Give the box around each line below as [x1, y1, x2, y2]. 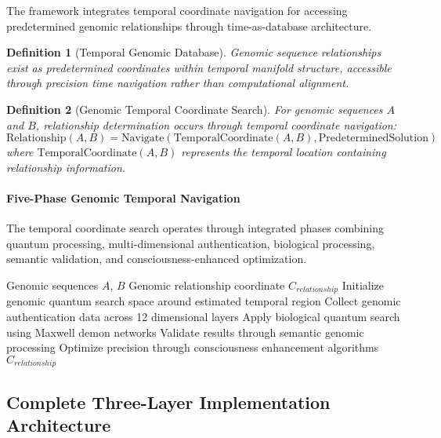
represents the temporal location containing [181, 144, 386, 160]
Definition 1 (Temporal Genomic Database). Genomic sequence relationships [6, 44, 381, 60]
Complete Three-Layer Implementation [6, 389, 331, 414]
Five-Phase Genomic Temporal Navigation [6, 189, 240, 206]
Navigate [121, 133, 164, 144]
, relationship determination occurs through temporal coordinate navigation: [35, 116, 397, 133]
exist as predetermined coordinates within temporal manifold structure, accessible [6, 59, 392, 75]
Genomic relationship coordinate [128, 276, 285, 293]
